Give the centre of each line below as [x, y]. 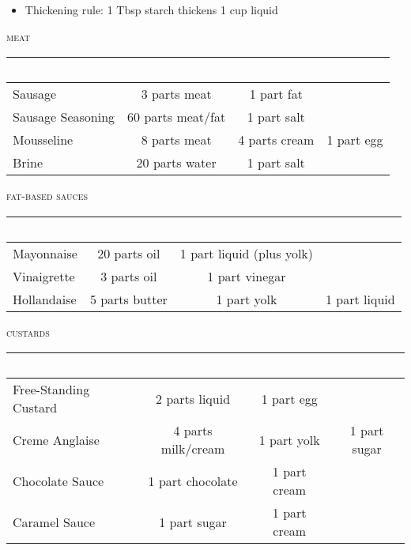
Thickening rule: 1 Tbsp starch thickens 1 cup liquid [151, 9]
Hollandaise [45, 299]
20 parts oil [129, 253]
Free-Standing [51, 390]
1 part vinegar [247, 276]
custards [28, 332]
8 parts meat [176, 140]
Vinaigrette [44, 276]
